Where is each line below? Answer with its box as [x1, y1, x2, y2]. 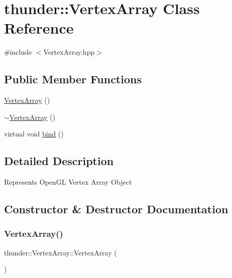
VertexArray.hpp [43, 47, 95, 57]
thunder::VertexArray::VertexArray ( [4, 247, 117, 257]
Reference [4, 18, 74, 38]
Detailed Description [4, 153, 114, 169]
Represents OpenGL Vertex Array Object [4, 177, 132, 187]
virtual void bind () [4, 128, 64, 139]
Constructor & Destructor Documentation [4, 201, 228, 217]
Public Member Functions [4, 71, 142, 87]
